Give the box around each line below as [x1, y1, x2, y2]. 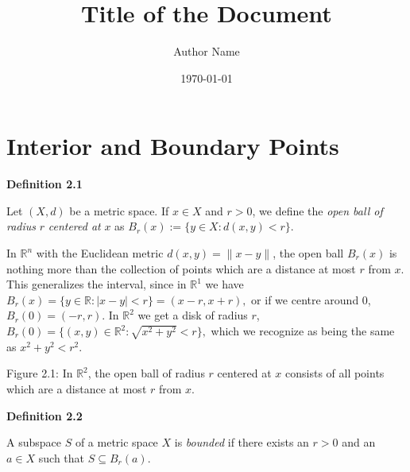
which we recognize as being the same [211, 323, 395, 339]
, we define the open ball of [252, 202, 383, 219]
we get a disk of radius [137, 307, 248, 323]
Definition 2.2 [6, 407, 83, 424]
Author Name [173, 43, 240, 60]
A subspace [6, 434, 61, 451]
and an [342, 434, 376, 451]
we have [205, 276, 244, 292]
